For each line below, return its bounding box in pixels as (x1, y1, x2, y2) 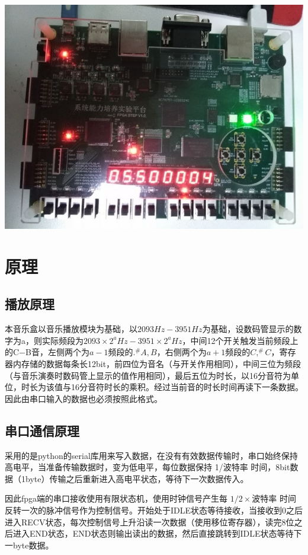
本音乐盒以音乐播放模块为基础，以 (5, 323, 137, 335)
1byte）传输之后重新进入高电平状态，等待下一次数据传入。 (21, 472, 249, 484)
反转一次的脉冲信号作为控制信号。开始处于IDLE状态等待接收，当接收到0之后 (5, 503, 303, 516)
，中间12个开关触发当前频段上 (182, 334, 299, 346)
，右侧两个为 (156, 346, 207, 358)
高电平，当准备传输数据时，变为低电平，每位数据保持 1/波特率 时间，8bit (5, 461, 290, 473)
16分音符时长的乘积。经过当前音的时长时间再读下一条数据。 (70, 381, 303, 393)
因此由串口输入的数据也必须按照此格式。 (5, 392, 162, 404)
